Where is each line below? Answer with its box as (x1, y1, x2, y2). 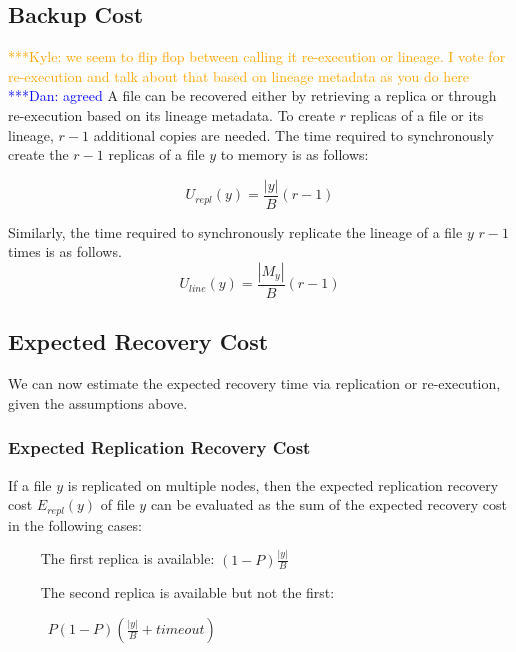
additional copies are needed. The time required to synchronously (93, 124, 494, 145)
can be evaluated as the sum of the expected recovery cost (150, 494, 507, 515)
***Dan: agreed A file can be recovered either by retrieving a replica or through (8, 85, 497, 106)
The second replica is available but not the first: (40, 582, 335, 603)
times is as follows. (8, 241, 122, 262)
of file (100, 494, 135, 515)
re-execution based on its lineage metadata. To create (8, 104, 335, 125)
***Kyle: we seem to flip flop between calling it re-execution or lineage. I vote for (8, 46, 506, 67)
